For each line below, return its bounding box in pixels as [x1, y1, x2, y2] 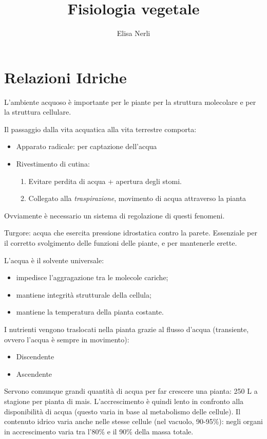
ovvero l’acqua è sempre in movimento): [4, 334, 129, 344]
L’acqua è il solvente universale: [4, 254, 104, 265]
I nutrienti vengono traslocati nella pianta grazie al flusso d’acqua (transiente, [4, 323, 249, 334]
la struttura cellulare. [4, 106, 71, 117]
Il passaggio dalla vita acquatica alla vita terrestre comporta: [4, 123, 197, 134]
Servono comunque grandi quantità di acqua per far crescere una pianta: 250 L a [4, 386, 258, 396]
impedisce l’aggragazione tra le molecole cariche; [16, 272, 168, 283]
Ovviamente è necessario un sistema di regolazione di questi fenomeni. [4, 210, 225, 221]
